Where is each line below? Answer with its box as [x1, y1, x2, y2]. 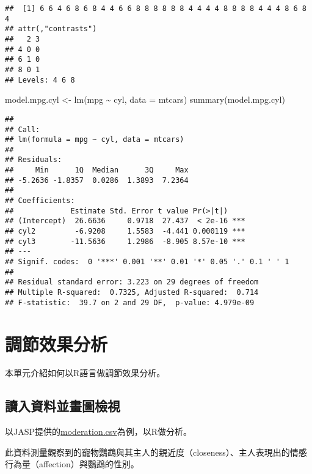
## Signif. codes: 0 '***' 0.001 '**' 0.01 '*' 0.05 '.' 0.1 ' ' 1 [5, 257, 289, 267]
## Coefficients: [5, 196, 75, 206]
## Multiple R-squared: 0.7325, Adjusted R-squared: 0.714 [5, 288, 259, 297]
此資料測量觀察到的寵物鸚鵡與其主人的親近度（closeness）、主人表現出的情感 [5, 445, 307, 458]
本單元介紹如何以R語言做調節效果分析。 [5, 366, 165, 379]
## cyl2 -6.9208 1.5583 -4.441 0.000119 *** [5, 227, 245, 236]
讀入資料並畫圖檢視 [5, 396, 120, 415]
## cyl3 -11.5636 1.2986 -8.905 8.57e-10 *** [5, 237, 245, 246]
